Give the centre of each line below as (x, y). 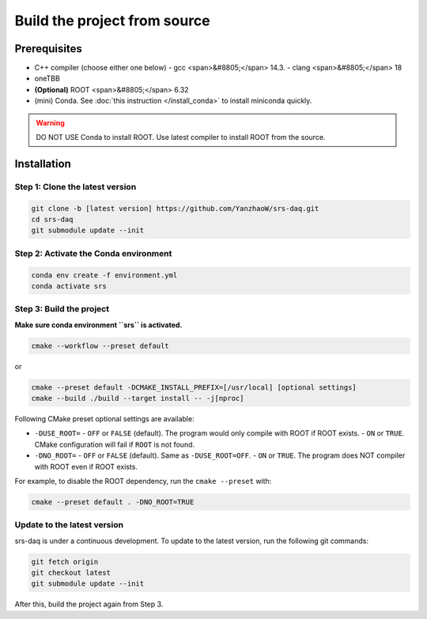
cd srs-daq (52, 219)
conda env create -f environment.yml (104, 275)
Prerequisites (48, 49)
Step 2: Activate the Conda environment (93, 253)
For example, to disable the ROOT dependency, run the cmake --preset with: (143, 481)
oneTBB (47, 78)
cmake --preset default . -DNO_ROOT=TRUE (113, 502)
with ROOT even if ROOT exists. (86, 466)
